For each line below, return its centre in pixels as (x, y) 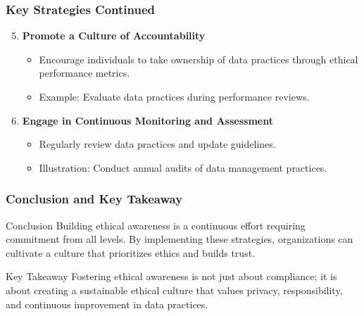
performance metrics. (84, 73)
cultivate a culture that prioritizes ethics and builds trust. (130, 252)
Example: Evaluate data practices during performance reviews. (174, 96)
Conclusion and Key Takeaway (94, 199)
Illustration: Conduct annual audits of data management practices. (183, 167)
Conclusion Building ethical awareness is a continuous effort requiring (156, 225)
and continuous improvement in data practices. (107, 304)
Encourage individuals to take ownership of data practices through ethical (199, 59)
